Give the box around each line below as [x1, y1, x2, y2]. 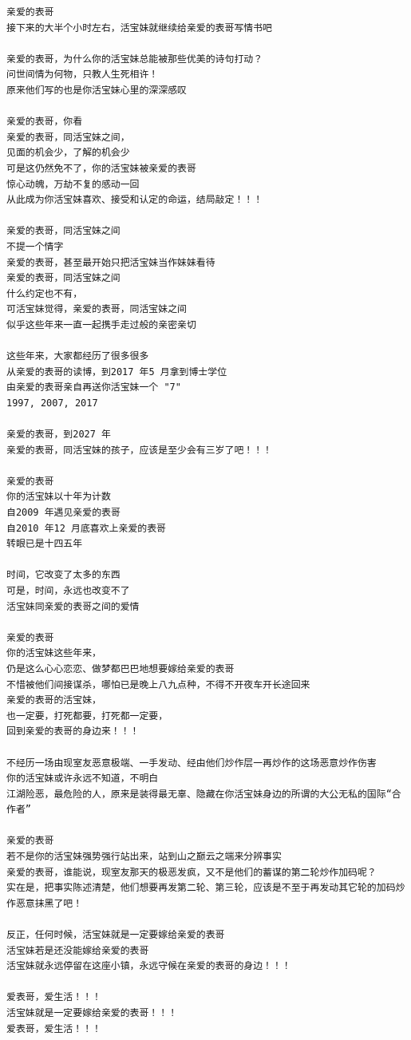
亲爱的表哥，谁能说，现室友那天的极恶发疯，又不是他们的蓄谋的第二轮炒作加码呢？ [6, 866, 377, 878]
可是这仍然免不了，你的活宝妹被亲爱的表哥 [6, 162, 196, 174]
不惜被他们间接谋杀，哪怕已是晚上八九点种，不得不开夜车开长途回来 [6, 678, 310, 690]
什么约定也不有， [6, 287, 83, 299]
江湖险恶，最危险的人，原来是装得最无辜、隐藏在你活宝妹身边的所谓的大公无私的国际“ [6, 788, 392, 800]
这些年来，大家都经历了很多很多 [6, 350, 149, 362]
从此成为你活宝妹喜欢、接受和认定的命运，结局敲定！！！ [6, 194, 263, 206]
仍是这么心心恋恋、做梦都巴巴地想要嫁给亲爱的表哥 [6, 662, 235, 674]
